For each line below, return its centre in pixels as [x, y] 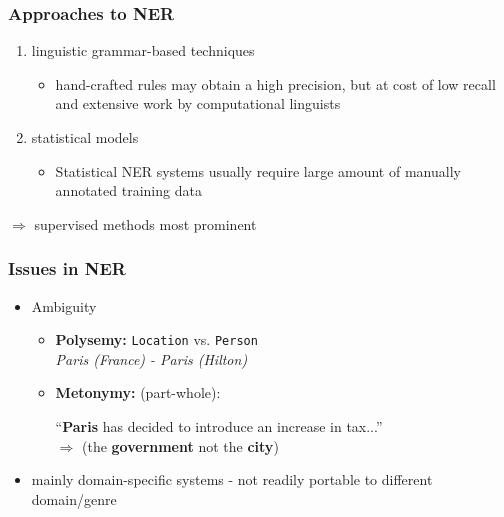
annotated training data [128, 190]
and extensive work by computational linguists [198, 103]
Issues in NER [67, 268]
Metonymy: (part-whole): [138, 392]
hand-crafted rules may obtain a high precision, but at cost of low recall [275, 83]
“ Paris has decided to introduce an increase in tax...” [219, 426]
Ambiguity [64, 305]
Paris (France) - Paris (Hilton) [151, 358]
